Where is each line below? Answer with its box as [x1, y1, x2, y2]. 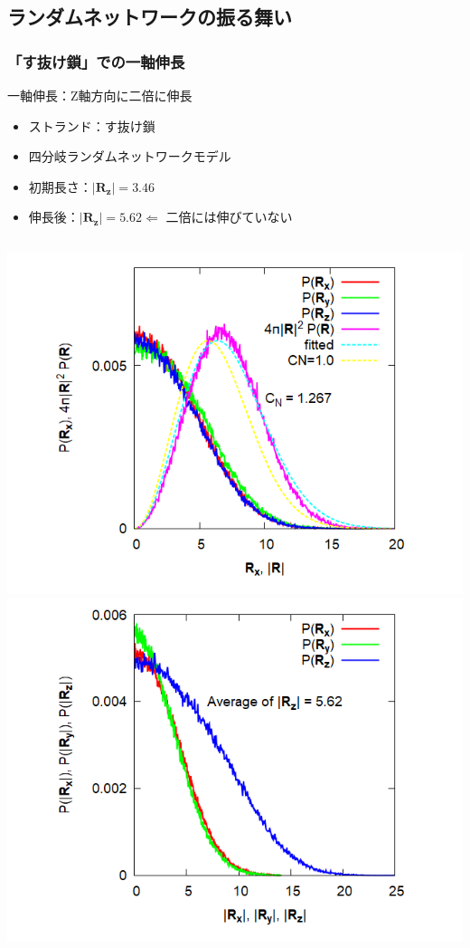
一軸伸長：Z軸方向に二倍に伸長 [7, 86, 193, 104]
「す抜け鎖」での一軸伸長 [7, 50, 185, 72]
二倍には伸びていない [165, 207, 293, 226]
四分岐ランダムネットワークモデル [28, 147, 231, 166]
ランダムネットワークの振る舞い [7, 3, 292, 31]
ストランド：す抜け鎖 [28, 116, 155, 135]
